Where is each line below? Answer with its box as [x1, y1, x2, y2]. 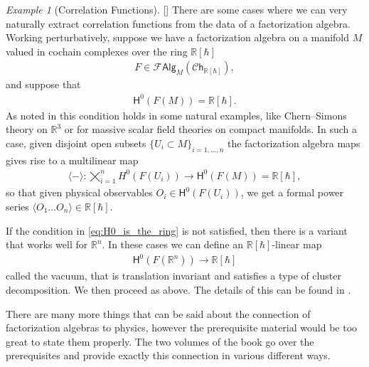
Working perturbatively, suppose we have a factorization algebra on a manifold [6, 30, 350, 45]
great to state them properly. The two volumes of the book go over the [6, 334, 314, 349]
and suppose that [6, 77, 81, 92]
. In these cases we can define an [102, 237, 244, 252]
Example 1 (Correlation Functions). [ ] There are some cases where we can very [6, 2, 348, 16]
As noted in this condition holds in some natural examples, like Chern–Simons [6, 107, 347, 122]
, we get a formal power [240, 185, 344, 200]
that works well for [6, 237, 88, 252]
